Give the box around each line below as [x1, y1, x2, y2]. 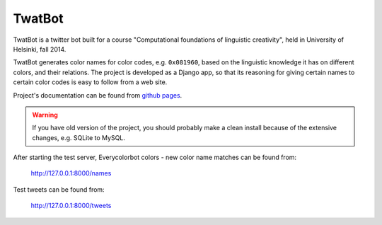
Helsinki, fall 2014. [13, 45, 66, 53]
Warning [32, 110, 58, 119]
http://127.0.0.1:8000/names [30, 169, 112, 178]
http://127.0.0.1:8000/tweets [30, 202, 112, 210]
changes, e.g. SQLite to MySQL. [32, 133, 125, 142]
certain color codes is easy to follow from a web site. [13, 78, 168, 86]
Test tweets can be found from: [13, 185, 105, 194]
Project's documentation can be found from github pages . [13, 91, 183, 99]
